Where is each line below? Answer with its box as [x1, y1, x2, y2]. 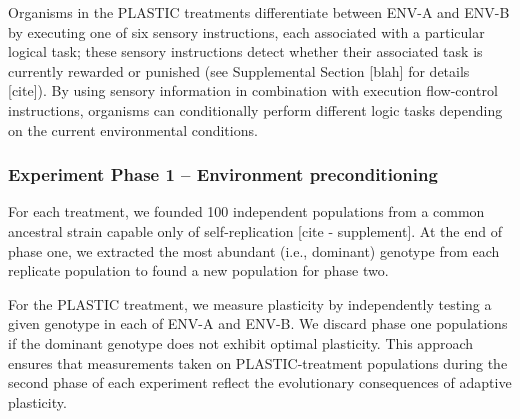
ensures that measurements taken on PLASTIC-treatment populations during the [8, 352, 508, 373]
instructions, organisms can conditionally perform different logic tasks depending [8, 99, 503, 120]
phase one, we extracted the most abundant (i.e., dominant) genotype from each [8, 240, 500, 261]
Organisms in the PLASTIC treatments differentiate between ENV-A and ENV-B [8, 2, 510, 22]
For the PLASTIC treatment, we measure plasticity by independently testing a [8, 293, 492, 314]
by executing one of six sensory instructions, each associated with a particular [8, 21, 485, 42]
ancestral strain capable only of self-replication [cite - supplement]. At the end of [8, 220, 502, 241]
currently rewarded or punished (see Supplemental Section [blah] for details [8, 60, 470, 81]
